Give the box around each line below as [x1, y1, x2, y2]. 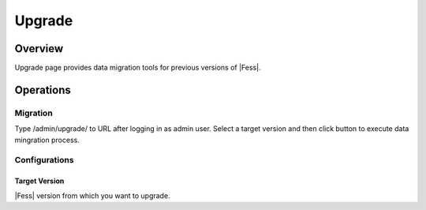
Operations [14, 83, 71, 96]
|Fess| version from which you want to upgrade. [14, 190, 170, 201]
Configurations [14, 155, 74, 166]
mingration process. [14, 135, 80, 144]
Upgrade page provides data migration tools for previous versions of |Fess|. [14, 63, 261, 73]
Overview [14, 42, 64, 55]
